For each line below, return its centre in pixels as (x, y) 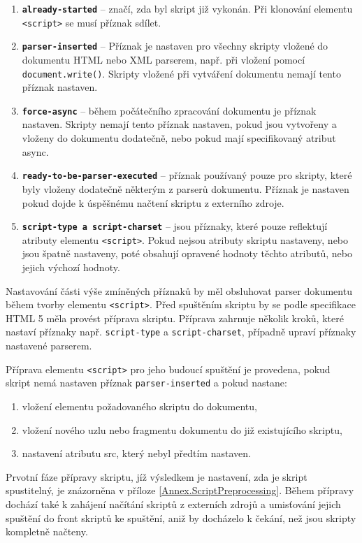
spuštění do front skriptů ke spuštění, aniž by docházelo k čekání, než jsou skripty (181, 517)
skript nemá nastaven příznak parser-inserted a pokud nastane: (146, 383)
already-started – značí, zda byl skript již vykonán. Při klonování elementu (187, 8)
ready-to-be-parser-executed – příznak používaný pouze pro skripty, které (187, 175)
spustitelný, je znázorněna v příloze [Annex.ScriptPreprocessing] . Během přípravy (180, 490)
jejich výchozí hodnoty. (71, 267)
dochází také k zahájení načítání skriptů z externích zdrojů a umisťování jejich (173, 504)
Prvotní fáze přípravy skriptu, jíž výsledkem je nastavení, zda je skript (157, 476)
